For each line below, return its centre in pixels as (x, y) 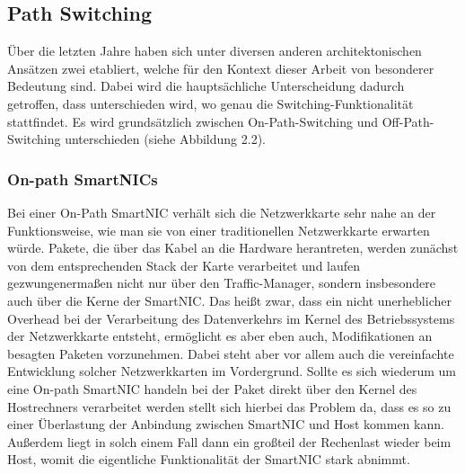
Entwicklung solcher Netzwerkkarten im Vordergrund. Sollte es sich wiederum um (232, 371)
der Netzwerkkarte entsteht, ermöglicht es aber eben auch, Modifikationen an (220, 336)
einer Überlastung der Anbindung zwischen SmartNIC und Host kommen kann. (226, 424)
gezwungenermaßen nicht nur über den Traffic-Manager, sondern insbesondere (221, 283)
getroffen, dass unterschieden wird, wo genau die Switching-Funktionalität (211, 103)
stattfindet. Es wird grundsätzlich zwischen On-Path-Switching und (193, 121)
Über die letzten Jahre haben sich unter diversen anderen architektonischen (215, 51)
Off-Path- (408, 121)
